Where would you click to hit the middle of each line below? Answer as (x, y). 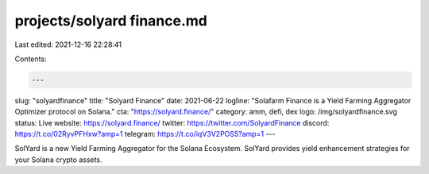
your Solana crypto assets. (58, 160)
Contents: (31, 59)
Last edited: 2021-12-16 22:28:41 (68, 44)
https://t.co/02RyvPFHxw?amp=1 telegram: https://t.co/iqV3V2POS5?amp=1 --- (145, 134)
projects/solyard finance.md (111, 21)
